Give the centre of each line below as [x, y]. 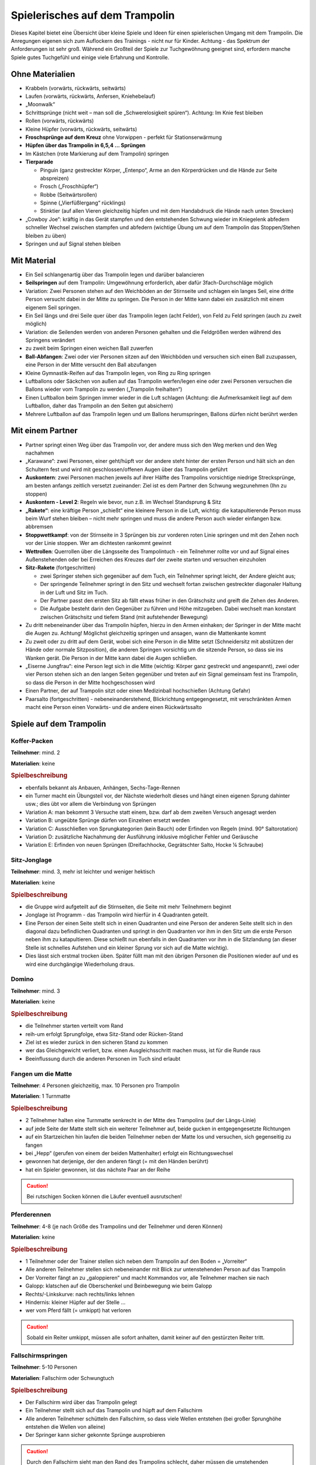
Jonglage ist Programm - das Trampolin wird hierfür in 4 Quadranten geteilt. [117, 915]
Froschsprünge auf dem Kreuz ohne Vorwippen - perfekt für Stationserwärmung [124, 137]
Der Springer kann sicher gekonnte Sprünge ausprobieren [95, 1435]
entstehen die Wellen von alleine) [65, 1426]
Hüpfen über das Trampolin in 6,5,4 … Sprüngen [85, 145]
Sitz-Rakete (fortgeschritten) [61, 568]
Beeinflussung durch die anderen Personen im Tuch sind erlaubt [103, 1058]
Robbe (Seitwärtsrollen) [69, 195]
